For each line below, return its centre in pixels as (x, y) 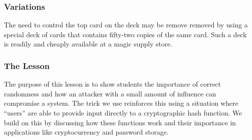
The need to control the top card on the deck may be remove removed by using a (126, 25)
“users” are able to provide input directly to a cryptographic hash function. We (123, 113)
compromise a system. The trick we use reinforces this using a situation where (121, 103)
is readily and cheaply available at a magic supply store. (88, 44)
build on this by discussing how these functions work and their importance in (120, 122)
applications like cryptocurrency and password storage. (86, 132)
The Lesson (27, 65)
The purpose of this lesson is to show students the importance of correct (113, 84)
